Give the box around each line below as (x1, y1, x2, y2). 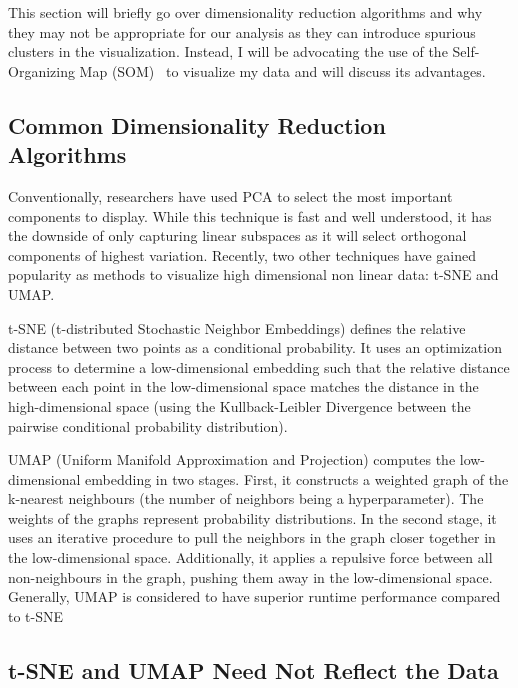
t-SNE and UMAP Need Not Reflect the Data (8, 654, 499, 685)
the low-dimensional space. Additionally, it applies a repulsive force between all (8, 547, 493, 568)
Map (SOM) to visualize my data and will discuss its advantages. (79, 60, 486, 81)
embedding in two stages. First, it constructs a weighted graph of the (85, 468, 509, 489)
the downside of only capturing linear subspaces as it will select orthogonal (8, 225, 467, 246)
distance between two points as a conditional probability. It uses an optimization (8, 337, 502, 358)
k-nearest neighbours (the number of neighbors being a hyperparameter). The (8, 488, 484, 509)
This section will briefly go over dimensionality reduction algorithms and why (8, 2, 483, 22)
